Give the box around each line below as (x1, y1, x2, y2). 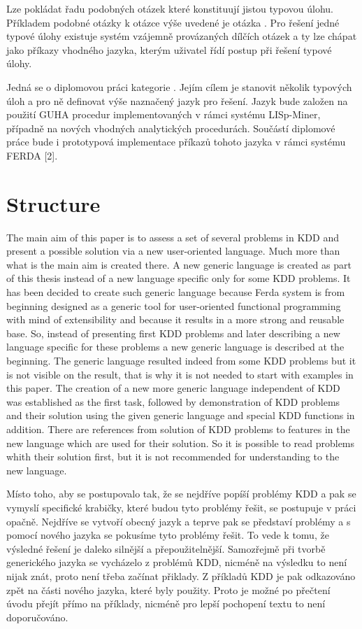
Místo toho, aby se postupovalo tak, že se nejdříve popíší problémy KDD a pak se (6, 486, 356, 501)
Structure (6, 189, 101, 218)
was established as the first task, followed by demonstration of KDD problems (6, 394, 340, 409)
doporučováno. (6, 609, 68, 624)
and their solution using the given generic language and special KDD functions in (6, 408, 355, 423)
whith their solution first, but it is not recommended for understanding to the (6, 449, 340, 464)
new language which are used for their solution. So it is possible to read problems (6, 435, 355, 450)
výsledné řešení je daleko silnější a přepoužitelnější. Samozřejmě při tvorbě (6, 541, 326, 556)
